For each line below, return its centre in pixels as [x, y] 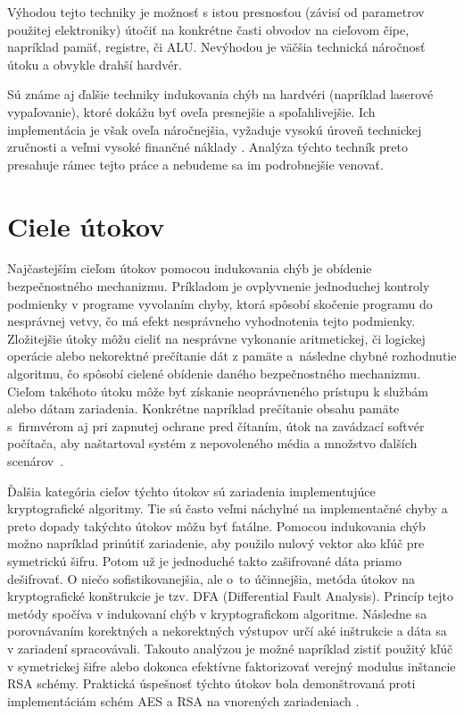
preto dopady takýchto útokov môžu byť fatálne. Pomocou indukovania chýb [216, 525]
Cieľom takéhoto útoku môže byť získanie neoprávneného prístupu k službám [218, 391]
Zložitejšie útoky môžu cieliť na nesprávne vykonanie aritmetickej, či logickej [216, 338]
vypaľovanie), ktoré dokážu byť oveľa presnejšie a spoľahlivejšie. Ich [191, 111]
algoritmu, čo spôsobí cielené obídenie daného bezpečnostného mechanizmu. [214, 374]
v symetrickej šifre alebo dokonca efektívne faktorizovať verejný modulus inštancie [232, 666]
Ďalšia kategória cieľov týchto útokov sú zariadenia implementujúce [191, 491]
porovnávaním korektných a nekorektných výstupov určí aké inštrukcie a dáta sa [227, 631]
